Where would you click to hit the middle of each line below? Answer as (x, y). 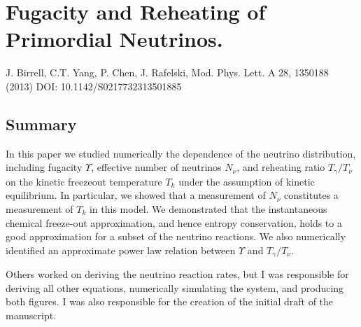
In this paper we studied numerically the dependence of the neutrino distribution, (181, 153)
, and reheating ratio (281, 167)
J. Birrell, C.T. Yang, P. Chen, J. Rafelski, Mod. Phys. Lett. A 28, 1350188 (167, 72)
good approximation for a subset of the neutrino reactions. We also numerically (176, 236)
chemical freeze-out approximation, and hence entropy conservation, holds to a (174, 222)
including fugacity (44, 167)
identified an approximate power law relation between (121, 250)
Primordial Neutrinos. (114, 39)
